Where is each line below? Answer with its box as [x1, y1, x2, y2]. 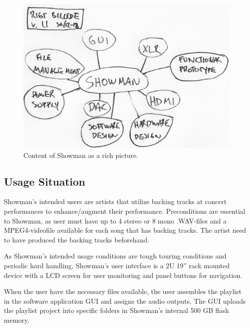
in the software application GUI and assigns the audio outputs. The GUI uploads [4, 295, 246, 306]
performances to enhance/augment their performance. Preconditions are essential [4, 206, 246, 216]
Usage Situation [4, 173, 86, 189]
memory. [4, 314, 30, 325]
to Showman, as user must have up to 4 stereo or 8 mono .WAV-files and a [4, 215, 227, 225]
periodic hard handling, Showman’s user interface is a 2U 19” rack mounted [4, 260, 230, 270]
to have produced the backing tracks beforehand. [4, 234, 149, 244]
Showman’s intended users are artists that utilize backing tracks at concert [4, 196, 227, 207]
